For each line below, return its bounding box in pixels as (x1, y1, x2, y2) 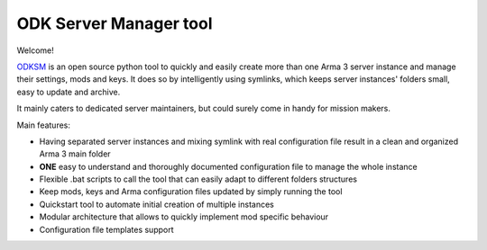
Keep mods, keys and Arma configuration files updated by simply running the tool (39, 186, 343, 197)
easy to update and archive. (16, 86, 121, 97)
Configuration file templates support (39, 224, 174, 235)
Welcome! (16, 45, 54, 56)
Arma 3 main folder (39, 148, 112, 159)
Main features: (16, 120, 71, 130)
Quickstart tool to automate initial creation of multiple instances (39, 199, 274, 210)
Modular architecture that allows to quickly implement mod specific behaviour (39, 211, 329, 222)
